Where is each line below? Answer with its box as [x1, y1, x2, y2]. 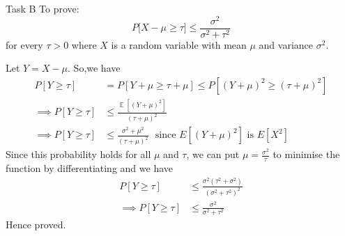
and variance [259, 37, 314, 52]
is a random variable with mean [111, 37, 247, 52]
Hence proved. [6, 217, 66, 231]
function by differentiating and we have [6, 160, 174, 175]
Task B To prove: [6, 1, 79, 15]
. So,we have [68, 61, 121, 75]
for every [6, 37, 43, 52]
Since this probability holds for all [6, 147, 151, 162]
